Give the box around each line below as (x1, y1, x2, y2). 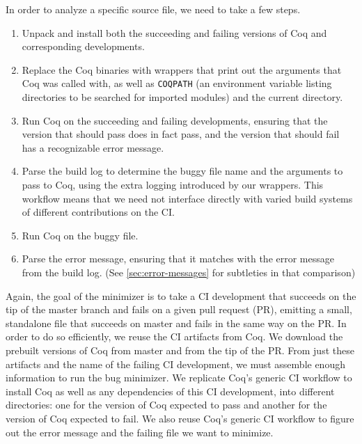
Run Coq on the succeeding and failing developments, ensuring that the (22, 113, 328, 127)
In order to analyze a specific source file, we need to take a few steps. (6, 2, 301, 16)
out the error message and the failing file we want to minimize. (6, 425, 274, 439)
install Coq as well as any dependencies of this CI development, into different (6, 383, 335, 398)
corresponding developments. (22, 39, 145, 54)
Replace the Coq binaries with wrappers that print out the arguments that (22, 62, 342, 77)
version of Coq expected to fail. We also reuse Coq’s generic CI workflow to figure (6, 411, 354, 425)
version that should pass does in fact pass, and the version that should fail (22, 127, 340, 141)
